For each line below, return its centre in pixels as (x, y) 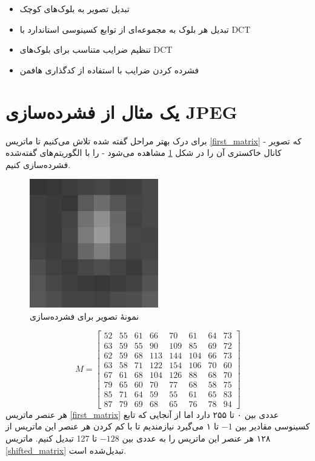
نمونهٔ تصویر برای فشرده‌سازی (85, 316)
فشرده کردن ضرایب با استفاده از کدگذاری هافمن (109, 69)
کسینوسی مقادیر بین (273, 426)
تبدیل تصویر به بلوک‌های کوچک (75, 8)
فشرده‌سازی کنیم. (38, 164)
